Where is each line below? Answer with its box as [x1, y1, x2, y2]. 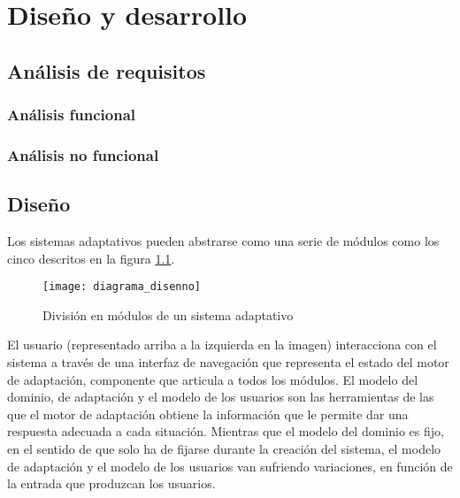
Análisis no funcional [7, 143, 159, 165]
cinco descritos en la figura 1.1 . [7, 249, 175, 267]
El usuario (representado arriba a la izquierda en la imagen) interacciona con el [7, 335, 437, 354]
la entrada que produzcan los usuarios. [7, 474, 216, 493]
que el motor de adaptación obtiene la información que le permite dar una [7, 404, 409, 423]
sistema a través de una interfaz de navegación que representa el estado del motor [7, 353, 449, 372]
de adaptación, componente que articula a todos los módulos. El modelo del [7, 370, 418, 388]
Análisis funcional [7, 103, 136, 126]
